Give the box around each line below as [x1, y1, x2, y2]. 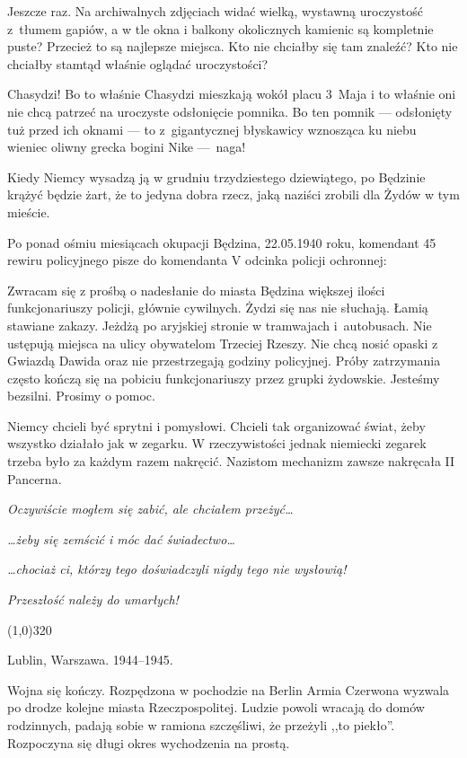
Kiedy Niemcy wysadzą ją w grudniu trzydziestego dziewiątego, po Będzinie [7, 167, 426, 186]
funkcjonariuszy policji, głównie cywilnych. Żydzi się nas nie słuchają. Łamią [7, 298, 428, 317]
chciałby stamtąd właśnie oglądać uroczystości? [7, 54, 269, 73]
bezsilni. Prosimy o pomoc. [7, 386, 155, 405]
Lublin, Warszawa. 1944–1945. [7, 650, 173, 669]
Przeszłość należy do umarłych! [7, 590, 179, 609]
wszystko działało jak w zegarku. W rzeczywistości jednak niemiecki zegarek [7, 434, 427, 453]
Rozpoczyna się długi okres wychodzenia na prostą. [7, 733, 290, 752]
